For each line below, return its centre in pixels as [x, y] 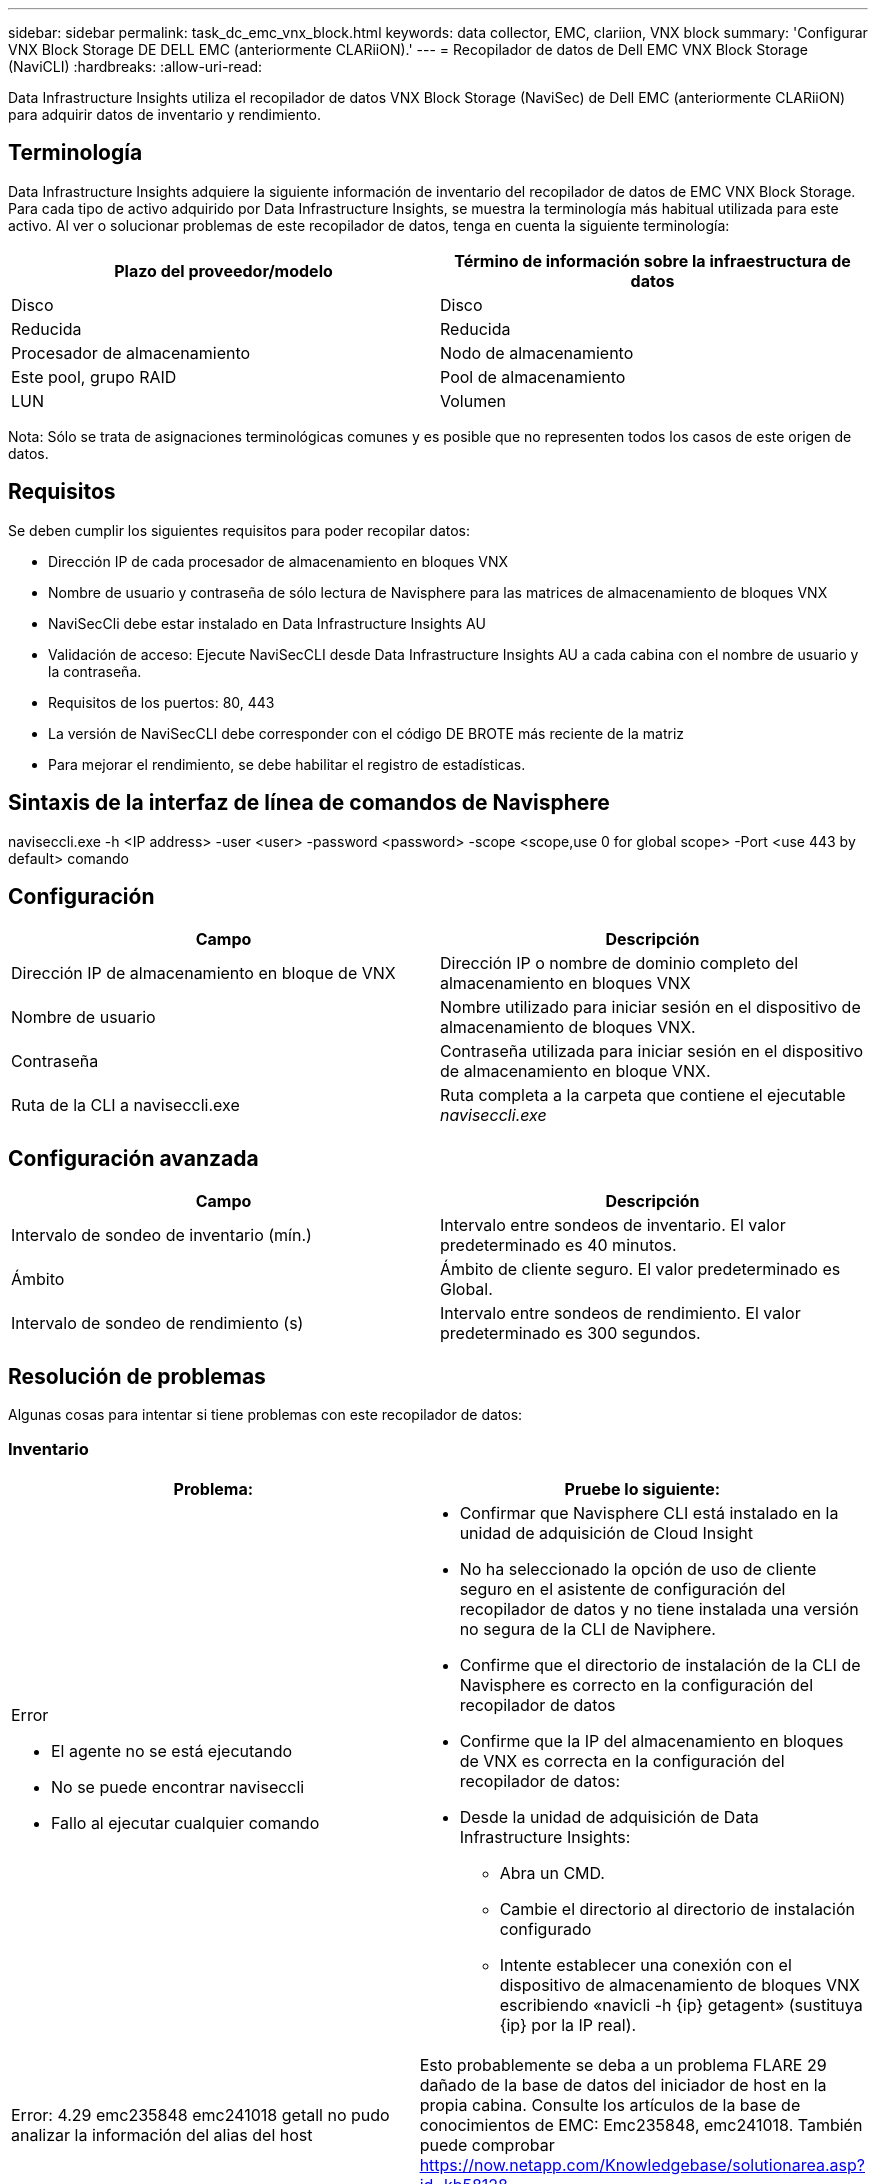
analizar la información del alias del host [162, 2134]
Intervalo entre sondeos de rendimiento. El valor [620, 1313]
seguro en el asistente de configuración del [622, 1588]
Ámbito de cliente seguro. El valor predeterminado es [640, 1269]
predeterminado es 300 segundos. [570, 1333]
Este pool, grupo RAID [94, 376]
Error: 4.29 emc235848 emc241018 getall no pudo [200, 2114]
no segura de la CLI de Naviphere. [587, 1628]
